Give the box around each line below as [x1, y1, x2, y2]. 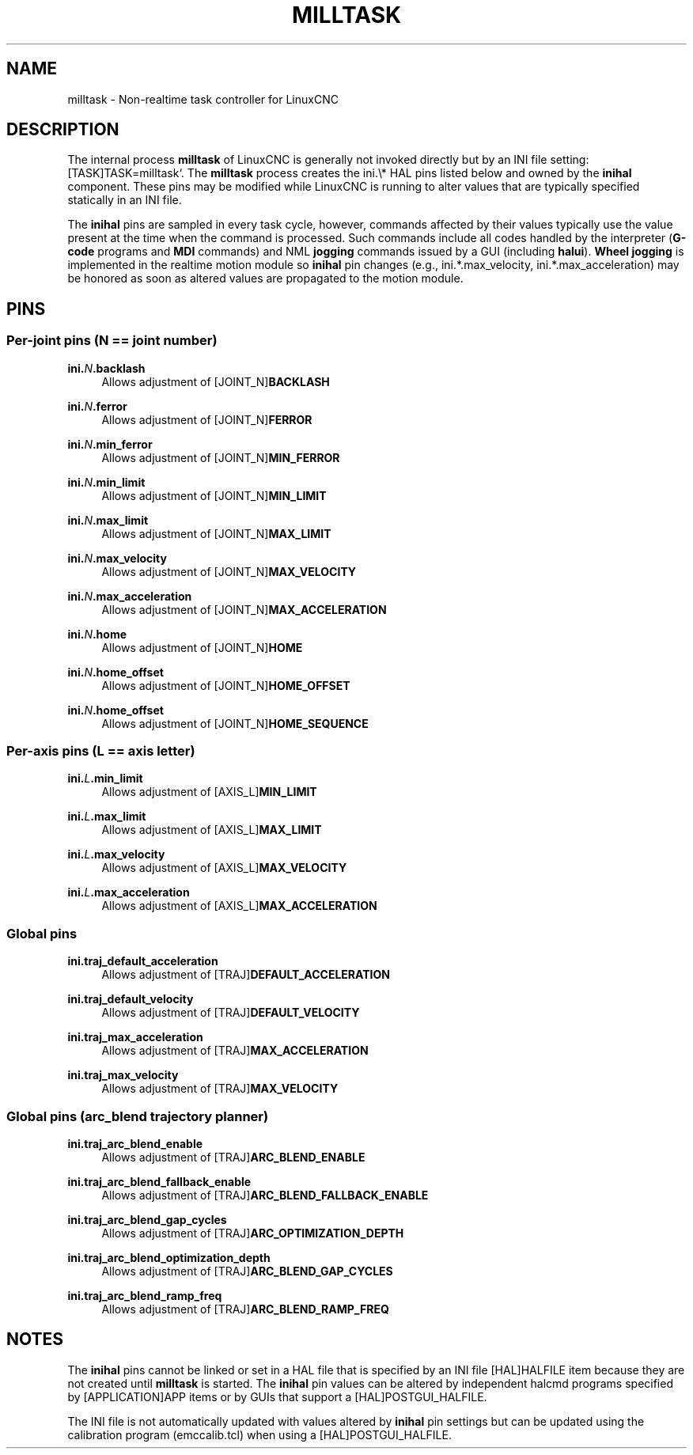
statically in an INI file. [67, 193, 182, 207]
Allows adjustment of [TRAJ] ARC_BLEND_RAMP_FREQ [101, 1302, 389, 1316]
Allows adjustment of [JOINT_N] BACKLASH [101, 374, 330, 388]
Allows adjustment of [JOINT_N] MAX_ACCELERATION [101, 602, 387, 616]
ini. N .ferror [67, 399, 127, 413]
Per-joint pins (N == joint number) [6, 332, 218, 349]
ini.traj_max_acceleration [67, 1030, 203, 1044]
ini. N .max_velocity [67, 551, 167, 565]
